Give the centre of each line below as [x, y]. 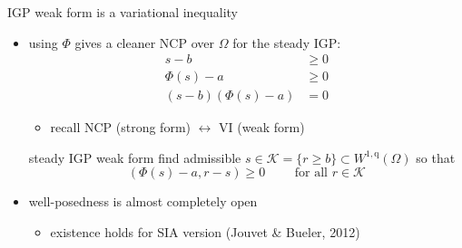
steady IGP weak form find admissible [135, 157]
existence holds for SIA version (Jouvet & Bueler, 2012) [205, 232]
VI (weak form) [262, 127]
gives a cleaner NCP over [144, 42]
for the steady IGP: [287, 42]
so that [436, 157]
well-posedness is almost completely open [143, 201]
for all [311, 173]
